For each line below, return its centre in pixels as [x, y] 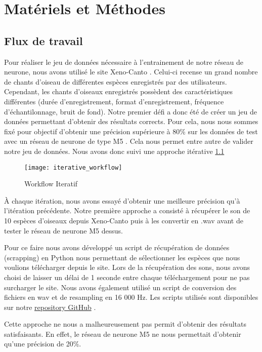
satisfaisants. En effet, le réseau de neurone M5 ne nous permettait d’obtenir [123, 334]
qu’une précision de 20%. [43, 344]
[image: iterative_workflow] [73, 167]
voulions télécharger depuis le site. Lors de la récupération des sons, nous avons [127, 267]
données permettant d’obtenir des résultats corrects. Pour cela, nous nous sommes [131, 121]
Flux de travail [43, 40]
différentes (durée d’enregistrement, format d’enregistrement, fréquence [114, 101]
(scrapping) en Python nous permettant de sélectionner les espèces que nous [122, 257]
